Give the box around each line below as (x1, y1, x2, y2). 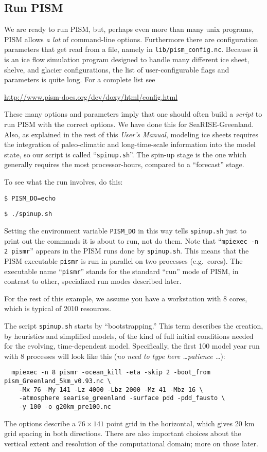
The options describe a (4, 418, 76, 428)
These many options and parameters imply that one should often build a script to (4, 109, 262, 119)
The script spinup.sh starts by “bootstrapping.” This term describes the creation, (4, 320, 263, 331)
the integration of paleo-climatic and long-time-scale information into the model (4, 139, 256, 150)
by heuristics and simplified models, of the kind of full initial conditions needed (4, 330, 254, 341)
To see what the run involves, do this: (4, 176, 123, 187)
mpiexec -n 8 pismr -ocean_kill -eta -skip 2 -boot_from (11, 369, 210, 376)
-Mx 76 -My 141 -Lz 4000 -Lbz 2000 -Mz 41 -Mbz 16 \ (19, 386, 203, 393)
